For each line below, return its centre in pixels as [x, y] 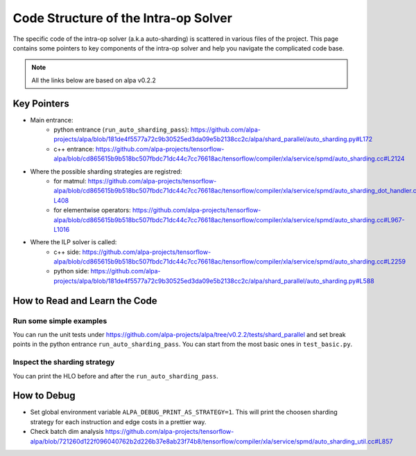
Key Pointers [41, 103]
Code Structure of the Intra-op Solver [122, 18]
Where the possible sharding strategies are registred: [106, 171]
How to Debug [44, 395]
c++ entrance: [74, 149]
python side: [71, 271]
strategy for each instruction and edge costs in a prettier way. [118, 421]
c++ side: [67, 252]
